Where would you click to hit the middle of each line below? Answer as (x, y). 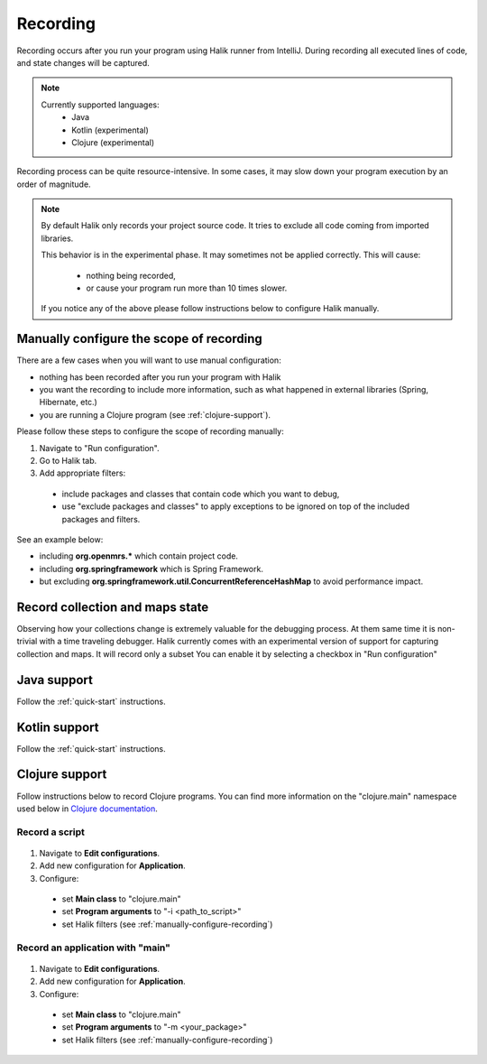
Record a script (51, 832)
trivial (27, 642)
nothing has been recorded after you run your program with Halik (160, 377)
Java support (55, 680)
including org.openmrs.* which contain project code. (139, 556)
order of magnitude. (54, 184)
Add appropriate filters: (83, 473)
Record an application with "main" (93, 948)
